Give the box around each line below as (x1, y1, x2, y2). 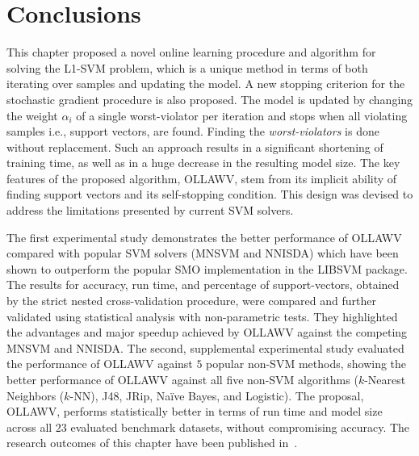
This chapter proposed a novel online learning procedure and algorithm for (6, 44, 376, 61)
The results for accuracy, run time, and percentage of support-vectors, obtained (6, 276, 400, 293)
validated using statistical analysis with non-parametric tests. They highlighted (6, 307, 398, 324)
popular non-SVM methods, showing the (206, 355, 407, 372)
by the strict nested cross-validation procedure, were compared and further (6, 292, 376, 309)
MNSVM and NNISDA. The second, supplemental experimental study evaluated (6, 339, 404, 356)
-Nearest (364, 371, 406, 387)
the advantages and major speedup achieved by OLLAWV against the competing (6, 324, 408, 341)
